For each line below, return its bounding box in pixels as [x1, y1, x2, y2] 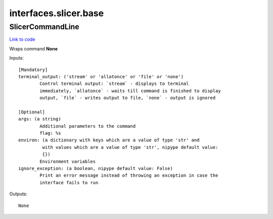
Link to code [9, 36, 35, 42]
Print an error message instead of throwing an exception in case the [39, 173, 218, 179]
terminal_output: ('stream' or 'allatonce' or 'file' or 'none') [18, 74, 184, 79]
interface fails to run [39, 180, 99, 185]
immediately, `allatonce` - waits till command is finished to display [39, 88, 221, 93]
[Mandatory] [18, 67, 48, 73]
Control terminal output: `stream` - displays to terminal [39, 81, 189, 87]
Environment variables [39, 158, 96, 164]
